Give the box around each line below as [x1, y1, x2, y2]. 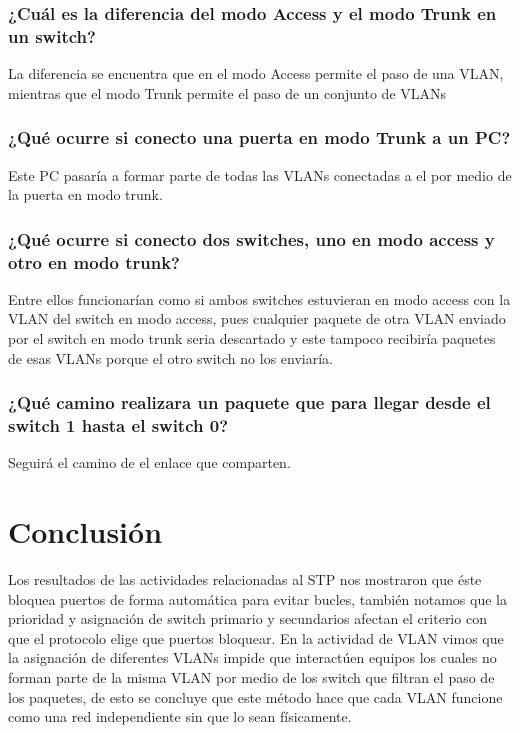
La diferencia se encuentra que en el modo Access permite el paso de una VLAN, [8, 63, 504, 84]
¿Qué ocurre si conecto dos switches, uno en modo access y [8, 226, 495, 251]
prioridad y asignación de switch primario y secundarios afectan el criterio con [8, 608, 487, 629]
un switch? [8, 23, 96, 48]
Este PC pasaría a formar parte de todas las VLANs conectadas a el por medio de [8, 164, 512, 185]
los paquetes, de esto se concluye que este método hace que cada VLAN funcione [8, 686, 503, 707]
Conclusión [8, 511, 163, 552]
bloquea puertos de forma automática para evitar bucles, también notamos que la [8, 588, 507, 609]
